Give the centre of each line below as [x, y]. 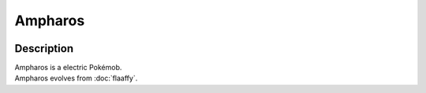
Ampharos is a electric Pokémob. [68, 68]
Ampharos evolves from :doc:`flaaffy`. [76, 78]
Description [44, 48]
